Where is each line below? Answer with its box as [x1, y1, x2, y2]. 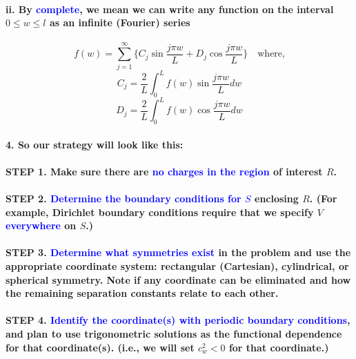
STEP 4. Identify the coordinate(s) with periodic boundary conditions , [6, 313, 350, 327]
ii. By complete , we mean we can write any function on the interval [6, 1, 334, 16]
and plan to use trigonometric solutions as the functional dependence [6, 327, 342, 341]
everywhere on [6, 218, 77, 233]
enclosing [255, 191, 299, 206]
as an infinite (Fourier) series [49, 15, 190, 30]
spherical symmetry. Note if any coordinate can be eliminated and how [6, 272, 351, 287]
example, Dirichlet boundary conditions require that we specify [6, 204, 314, 219]
